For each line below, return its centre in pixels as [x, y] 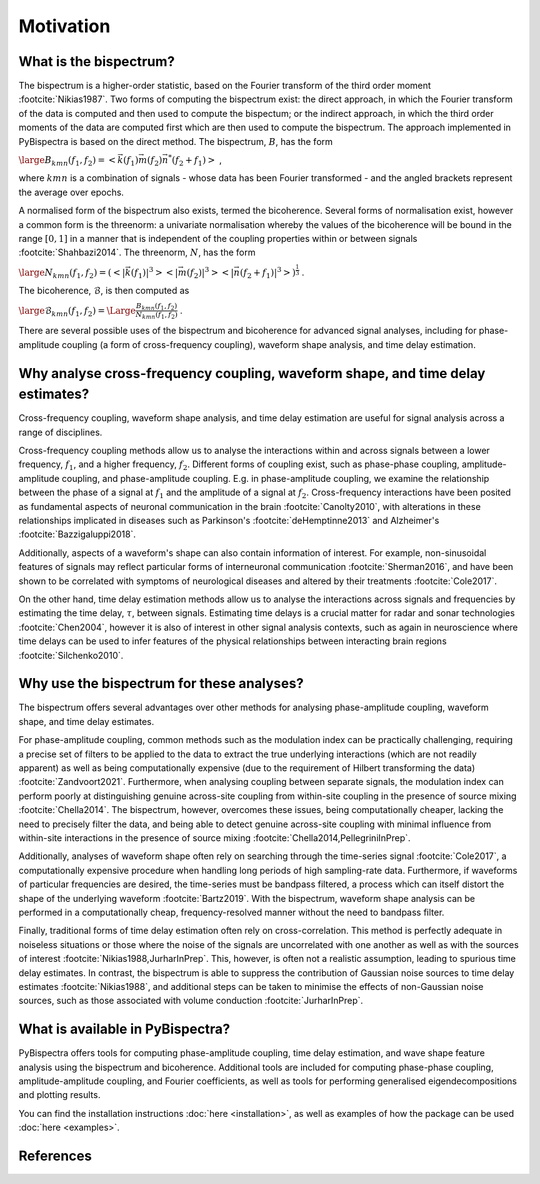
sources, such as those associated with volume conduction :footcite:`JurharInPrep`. [191, 1001]
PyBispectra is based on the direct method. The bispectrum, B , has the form [176, 141]
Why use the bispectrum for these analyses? [161, 683]
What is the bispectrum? [96, 61]
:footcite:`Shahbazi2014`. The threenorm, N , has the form [137, 252]
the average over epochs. [71, 192]
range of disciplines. [60, 432]
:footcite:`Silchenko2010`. [71, 655]
